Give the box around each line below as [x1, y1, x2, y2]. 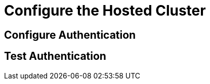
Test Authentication [4, 50, 106, 63]
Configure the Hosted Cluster [4, 2, 206, 19]
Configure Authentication [4, 28, 136, 41]
